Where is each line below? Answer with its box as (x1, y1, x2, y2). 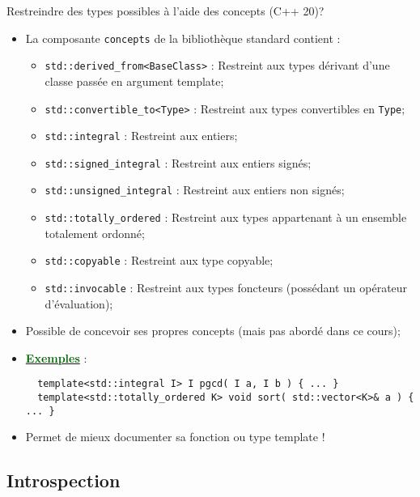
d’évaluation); (45, 295, 113, 312)
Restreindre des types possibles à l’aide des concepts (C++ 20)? (6, 2, 325, 19)
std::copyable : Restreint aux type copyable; (45, 252, 274, 269)
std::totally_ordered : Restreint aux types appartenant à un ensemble (45, 209, 407, 226)
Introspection (6, 468, 121, 493)
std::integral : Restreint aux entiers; (45, 127, 238, 144)
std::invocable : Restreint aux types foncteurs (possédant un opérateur (45, 279, 408, 296)
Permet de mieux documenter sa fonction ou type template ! (25, 428, 325, 445)
